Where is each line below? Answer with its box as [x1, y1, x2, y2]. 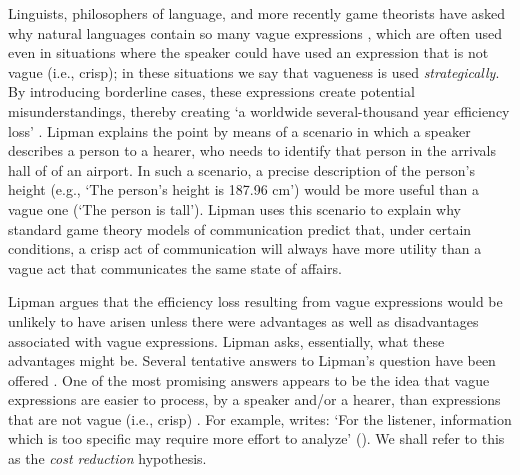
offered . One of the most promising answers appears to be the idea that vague [8, 369, 490, 390]
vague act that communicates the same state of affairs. [8, 257, 342, 278]
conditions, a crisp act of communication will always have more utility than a [8, 238, 482, 259]
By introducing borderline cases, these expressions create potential [8, 81, 415, 102]
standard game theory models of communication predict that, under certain [8, 218, 472, 239]
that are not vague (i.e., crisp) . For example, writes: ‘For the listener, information [8, 408, 512, 429]
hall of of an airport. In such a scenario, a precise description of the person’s [8, 159, 475, 180]
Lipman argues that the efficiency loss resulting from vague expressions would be [8, 291, 503, 312]
